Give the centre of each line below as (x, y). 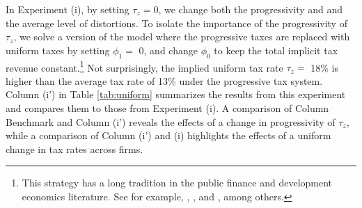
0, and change (168, 50)
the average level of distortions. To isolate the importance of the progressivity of (176, 23)
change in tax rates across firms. (74, 149)
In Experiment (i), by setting (68, 9)
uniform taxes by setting (58, 50)
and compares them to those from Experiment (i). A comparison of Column (167, 108)
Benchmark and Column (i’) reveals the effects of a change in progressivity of (171, 121)
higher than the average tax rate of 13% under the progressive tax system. (164, 80)
